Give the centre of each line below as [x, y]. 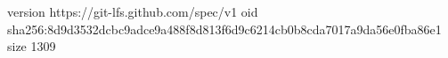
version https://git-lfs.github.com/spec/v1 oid [133, 11]
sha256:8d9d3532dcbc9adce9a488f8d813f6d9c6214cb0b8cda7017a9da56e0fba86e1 [224, 29]
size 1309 [32, 46]
